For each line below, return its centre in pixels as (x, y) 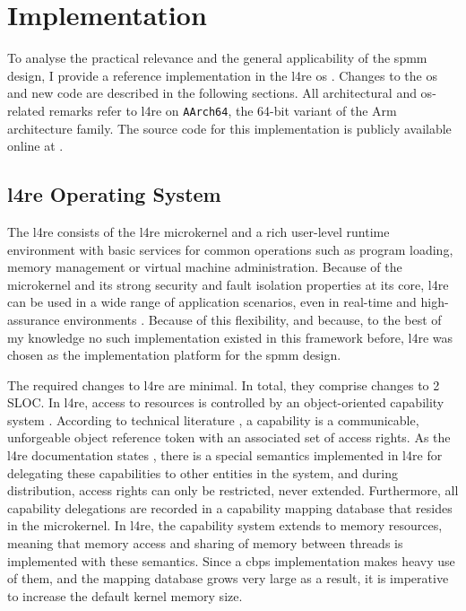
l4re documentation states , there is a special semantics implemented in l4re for (225, 455)
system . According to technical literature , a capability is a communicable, (213, 419)
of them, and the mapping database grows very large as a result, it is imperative (228, 578)
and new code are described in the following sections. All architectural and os (220, 93)
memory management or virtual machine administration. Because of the (205, 267)
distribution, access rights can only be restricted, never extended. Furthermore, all (233, 490)
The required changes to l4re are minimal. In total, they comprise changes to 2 (224, 384)
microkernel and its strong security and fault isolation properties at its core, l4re (228, 284)
